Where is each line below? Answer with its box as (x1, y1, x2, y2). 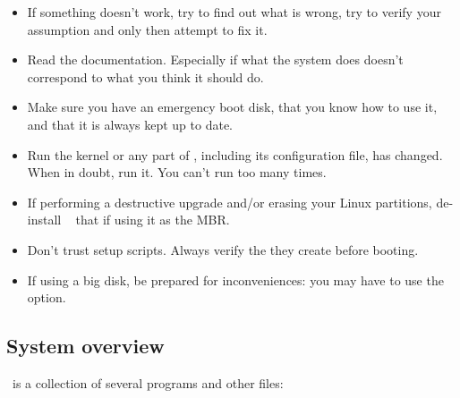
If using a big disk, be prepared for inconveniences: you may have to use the (27, 270, 444, 289)
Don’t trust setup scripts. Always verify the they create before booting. (27, 240, 419, 258)
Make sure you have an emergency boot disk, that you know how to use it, (27, 97, 438, 116)
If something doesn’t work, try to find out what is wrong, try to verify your (27, 3, 441, 21)
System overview (6, 332, 165, 360)
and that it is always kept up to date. (27, 114, 234, 133)
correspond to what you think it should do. (27, 67, 264, 86)
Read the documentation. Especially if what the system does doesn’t (27, 50, 404, 69)
